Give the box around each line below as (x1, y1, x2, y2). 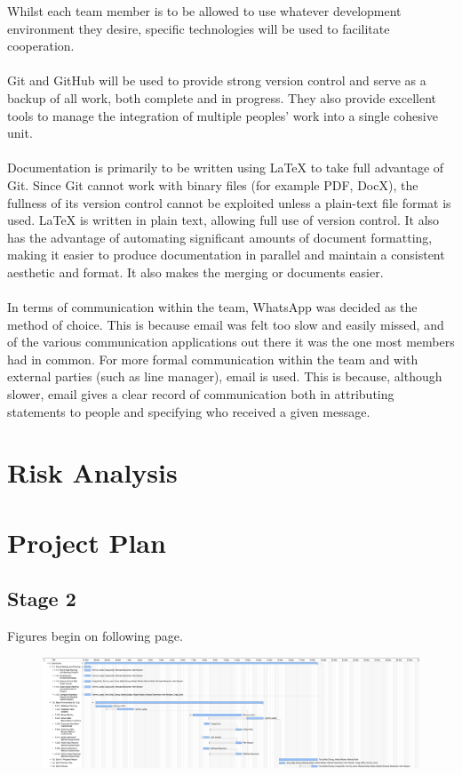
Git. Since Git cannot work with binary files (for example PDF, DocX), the (7, 175, 418, 194)
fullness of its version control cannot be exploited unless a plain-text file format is (7, 193, 451, 212)
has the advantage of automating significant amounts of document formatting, (7, 228, 433, 246)
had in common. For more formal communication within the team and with (7, 349, 418, 368)
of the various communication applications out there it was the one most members (7, 332, 455, 351)
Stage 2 (7, 585, 76, 612)
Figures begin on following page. (7, 627, 183, 645)
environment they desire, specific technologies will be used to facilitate (7, 19, 390, 37)
